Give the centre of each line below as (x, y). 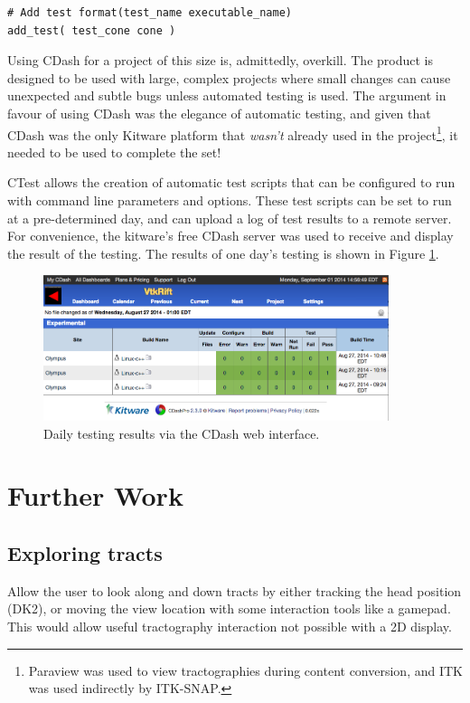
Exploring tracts (85, 552)
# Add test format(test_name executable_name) (150, 13)
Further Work (95, 495)
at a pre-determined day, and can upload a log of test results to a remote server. (230, 218)
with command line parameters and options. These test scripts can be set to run (230, 200)
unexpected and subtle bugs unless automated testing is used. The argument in (227, 95)
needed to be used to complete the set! (114, 152)
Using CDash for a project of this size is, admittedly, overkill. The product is (220, 60)
